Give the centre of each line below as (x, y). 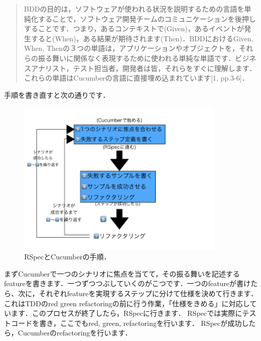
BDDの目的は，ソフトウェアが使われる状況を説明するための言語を (134, 9)
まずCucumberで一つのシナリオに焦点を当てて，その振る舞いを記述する (122, 273)
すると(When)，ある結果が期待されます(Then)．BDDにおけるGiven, (142, 38)
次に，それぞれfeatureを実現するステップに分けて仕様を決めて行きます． (138, 293)
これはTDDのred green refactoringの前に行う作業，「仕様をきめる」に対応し (127, 303)
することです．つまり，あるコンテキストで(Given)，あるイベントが (134, 28)
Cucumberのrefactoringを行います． (75, 333)
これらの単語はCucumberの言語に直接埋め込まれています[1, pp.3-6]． (136, 78)
